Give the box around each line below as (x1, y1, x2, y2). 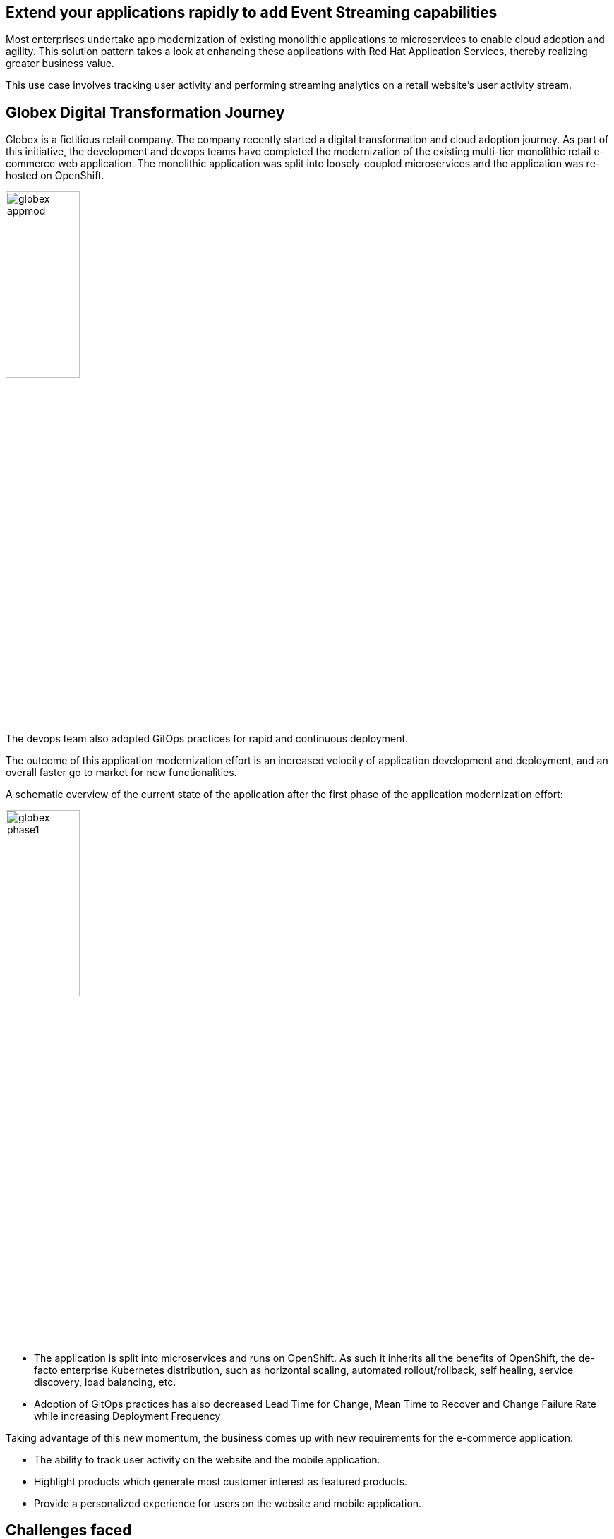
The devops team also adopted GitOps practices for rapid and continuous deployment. (6, 732, 409, 745)
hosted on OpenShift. (6, 169, 104, 182)
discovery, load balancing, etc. (34, 1375, 176, 1388)
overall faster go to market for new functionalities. (6, 766, 237, 779)
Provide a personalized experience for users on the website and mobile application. (34, 1497, 422, 1509)
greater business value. (6, 57, 114, 70)
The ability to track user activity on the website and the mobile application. (34, 1453, 380, 1466)
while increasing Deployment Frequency (34, 1409, 221, 1422)
